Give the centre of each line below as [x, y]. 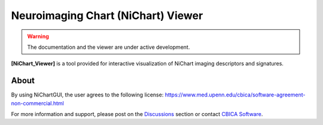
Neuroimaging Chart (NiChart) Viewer [107, 15]
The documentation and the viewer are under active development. [109, 47]
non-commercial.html [37, 103]
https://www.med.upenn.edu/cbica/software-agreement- [235, 95]
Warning [38, 36]
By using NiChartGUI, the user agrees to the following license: [87, 95]
